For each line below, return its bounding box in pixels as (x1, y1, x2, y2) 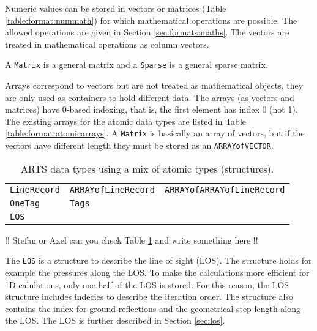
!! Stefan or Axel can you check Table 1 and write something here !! (5, 233, 258, 246)
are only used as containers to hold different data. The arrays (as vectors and (5, 91, 294, 103)
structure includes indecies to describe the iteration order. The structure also (5, 290, 293, 303)
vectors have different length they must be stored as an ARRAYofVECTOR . (5, 139, 274, 152)
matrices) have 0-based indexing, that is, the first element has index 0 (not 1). (5, 103, 298, 116)
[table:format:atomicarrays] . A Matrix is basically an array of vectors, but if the (5, 127, 305, 139)
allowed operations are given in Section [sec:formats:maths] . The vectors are (5, 26, 289, 39)
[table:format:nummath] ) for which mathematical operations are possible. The (5, 13, 297, 26)
